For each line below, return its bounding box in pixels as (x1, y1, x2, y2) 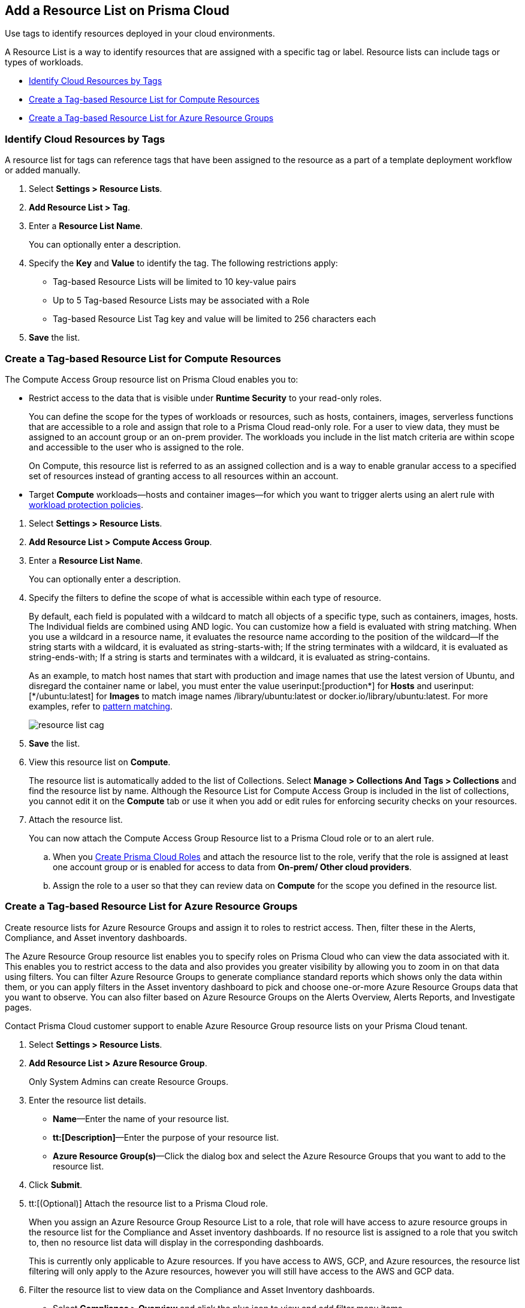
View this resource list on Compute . (29, 756, 171, 767)
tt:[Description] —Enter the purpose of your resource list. (53, 1132, 279, 1142)
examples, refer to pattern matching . (29, 700, 173, 711)
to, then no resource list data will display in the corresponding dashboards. (29, 1237, 324, 1247)
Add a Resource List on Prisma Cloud (5, 3, 230, 18)
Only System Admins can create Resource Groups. (29, 1076, 229, 1087)
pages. (5, 1002, 32, 1012)
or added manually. (5, 165, 80, 176)
